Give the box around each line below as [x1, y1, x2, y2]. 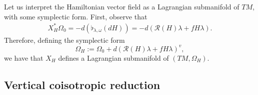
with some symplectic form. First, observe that [4, 11, 147, 21]
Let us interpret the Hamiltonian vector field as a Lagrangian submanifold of [4, 1, 239, 11]
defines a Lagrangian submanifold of [58, 52, 169, 63]
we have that [4, 52, 43, 63]
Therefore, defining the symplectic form [4, 34, 125, 45]
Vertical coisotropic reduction [4, 77, 160, 92]
